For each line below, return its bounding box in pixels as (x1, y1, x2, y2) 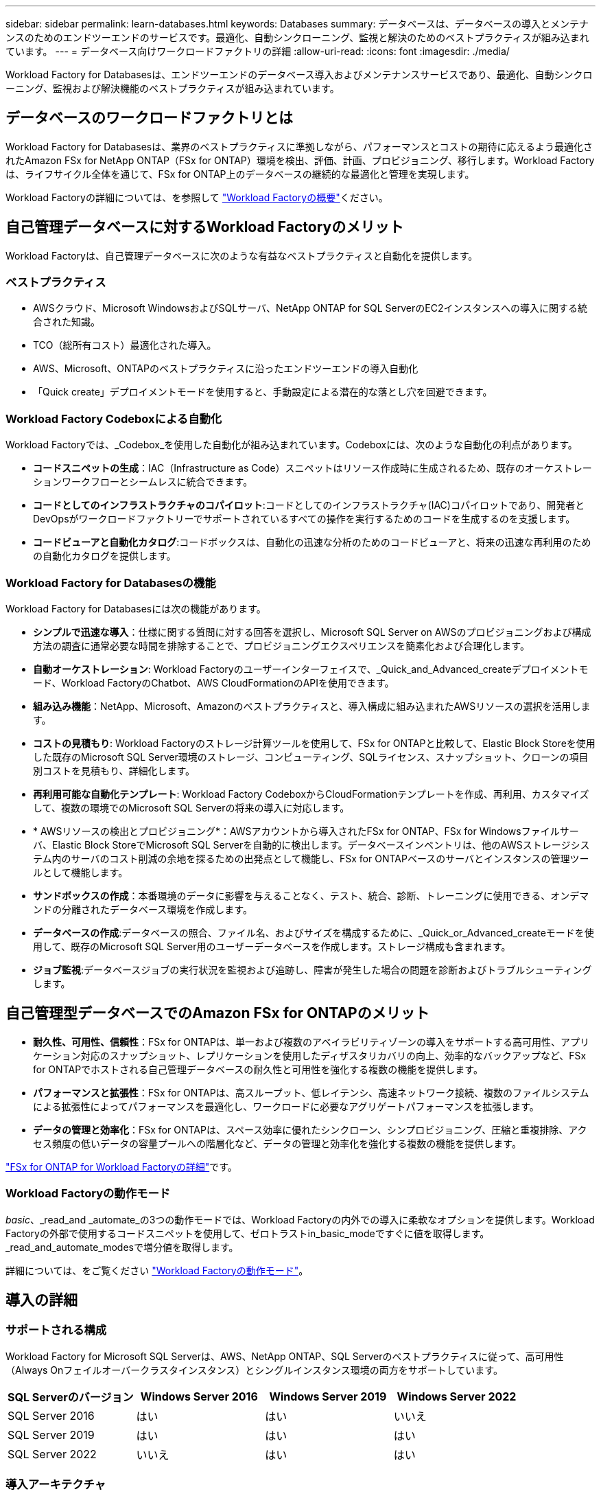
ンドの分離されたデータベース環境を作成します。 (33, 903, 252, 915)
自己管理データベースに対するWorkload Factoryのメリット (5, 218, 404, 236)
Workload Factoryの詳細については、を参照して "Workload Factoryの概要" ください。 (5, 191, 388, 203)
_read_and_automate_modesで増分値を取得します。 (5, 1241, 239, 1253)
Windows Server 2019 (269, 1389, 387, 1403)
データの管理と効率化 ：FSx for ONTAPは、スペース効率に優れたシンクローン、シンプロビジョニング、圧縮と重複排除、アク (33, 1123, 587, 1136)
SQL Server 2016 (8, 1408, 95, 1423)
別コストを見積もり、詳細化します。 (33, 764, 196, 776)
